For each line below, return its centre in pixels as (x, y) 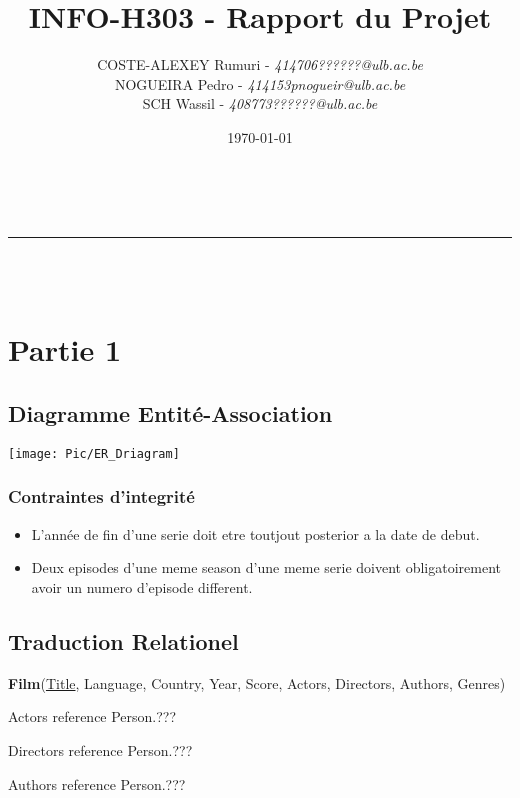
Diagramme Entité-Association (170, 413)
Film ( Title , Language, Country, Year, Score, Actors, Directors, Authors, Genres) (257, 682)
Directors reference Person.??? (100, 749)
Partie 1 (65, 349)
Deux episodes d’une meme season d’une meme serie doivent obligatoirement (266, 567)
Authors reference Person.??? (97, 783)
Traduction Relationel (123, 640)
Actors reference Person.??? (92, 716)
